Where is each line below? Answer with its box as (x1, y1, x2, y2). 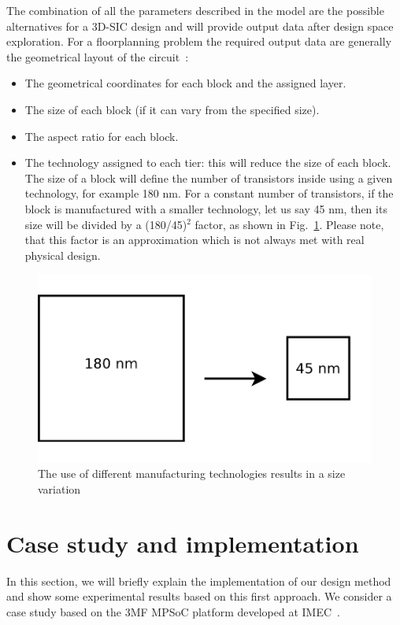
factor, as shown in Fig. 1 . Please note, (194, 216, 384, 232)
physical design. (24, 246, 101, 263)
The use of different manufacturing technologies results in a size (38, 465, 346, 482)
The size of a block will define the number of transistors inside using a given (24, 169, 393, 186)
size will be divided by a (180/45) (24, 216, 187, 232)
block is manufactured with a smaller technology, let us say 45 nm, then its (24, 200, 387, 216)
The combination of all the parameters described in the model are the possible (6, 2, 384, 18)
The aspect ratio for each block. (24, 128, 179, 144)
